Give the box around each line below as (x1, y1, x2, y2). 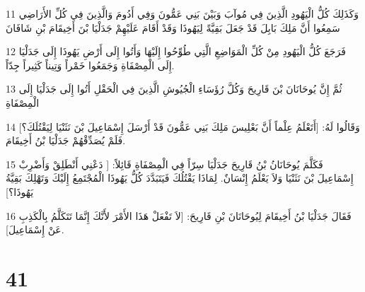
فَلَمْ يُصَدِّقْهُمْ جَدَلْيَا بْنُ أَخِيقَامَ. (6, 133, 126, 148)
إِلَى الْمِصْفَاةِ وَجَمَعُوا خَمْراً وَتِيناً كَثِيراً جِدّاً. (6, 57, 175, 72)
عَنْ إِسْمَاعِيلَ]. (6, 222, 64, 237)
